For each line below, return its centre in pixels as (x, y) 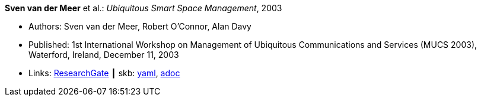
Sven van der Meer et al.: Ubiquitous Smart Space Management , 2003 (144, 8)
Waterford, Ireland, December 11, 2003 (104, 55)
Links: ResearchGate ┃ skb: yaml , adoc (104, 73)
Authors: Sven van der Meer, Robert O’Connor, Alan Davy (140, 26)
